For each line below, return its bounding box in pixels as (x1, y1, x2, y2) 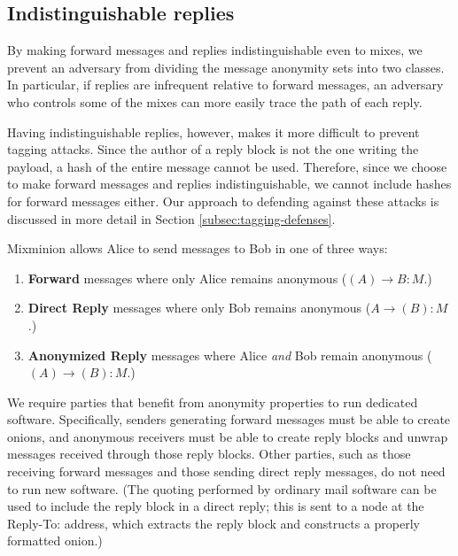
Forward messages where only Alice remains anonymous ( (27, 268, 347, 287)
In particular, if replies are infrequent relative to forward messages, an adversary (7, 75, 444, 94)
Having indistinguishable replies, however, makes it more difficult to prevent (7, 122, 420, 141)
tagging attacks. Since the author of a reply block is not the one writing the (7, 140, 419, 158)
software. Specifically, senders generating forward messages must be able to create (7, 410, 451, 429)
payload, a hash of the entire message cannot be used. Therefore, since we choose (7, 157, 447, 175)
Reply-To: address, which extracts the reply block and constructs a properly (7, 514, 420, 532)
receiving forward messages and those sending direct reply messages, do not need (7, 462, 446, 481)
